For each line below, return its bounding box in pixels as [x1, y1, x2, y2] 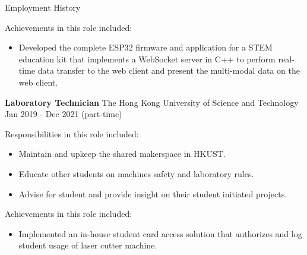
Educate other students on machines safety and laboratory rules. [18, 167, 254, 180]
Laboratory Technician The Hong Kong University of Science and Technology [5, 96, 299, 108]
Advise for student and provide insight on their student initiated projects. [18, 187, 287, 200]
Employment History [5, 1, 81, 13]
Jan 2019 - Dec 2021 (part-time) [5, 108, 122, 120]
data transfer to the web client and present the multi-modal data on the [37, 64, 300, 77]
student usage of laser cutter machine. [18, 239, 157, 251]
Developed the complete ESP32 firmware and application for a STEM [18, 41, 273, 53]
